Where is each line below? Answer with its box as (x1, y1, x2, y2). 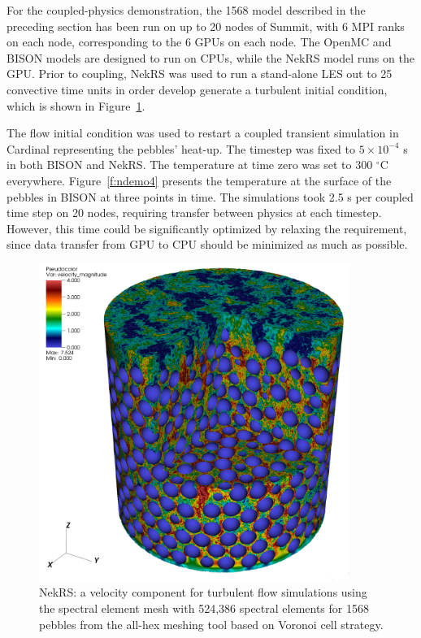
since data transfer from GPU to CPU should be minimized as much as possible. (7, 236, 408, 253)
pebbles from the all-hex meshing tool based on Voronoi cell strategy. (39, 615, 384, 632)
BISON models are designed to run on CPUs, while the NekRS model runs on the (7, 49, 414, 66)
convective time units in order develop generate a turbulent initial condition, (7, 80, 388, 98)
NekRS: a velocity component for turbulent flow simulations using (39, 584, 367, 601)
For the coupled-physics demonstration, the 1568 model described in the (7, 2, 366, 18)
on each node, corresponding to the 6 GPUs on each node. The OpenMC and (7, 33, 392, 50)
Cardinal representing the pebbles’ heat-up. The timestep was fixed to (7, 140, 355, 157)
